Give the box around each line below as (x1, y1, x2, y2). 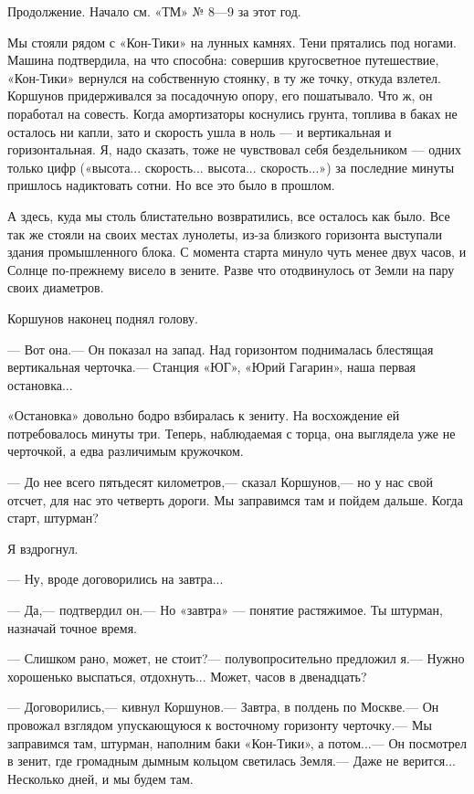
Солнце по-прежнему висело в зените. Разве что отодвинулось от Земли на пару (7, 259, 455, 279)
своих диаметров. (7, 278, 104, 297)
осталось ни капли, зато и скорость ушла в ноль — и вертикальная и (7, 122, 392, 141)
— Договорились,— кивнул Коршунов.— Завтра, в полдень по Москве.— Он (7, 697, 439, 716)
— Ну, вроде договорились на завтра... (7, 569, 224, 588)
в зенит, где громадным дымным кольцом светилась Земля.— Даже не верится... (7, 751, 456, 770)
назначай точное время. (7, 618, 137, 637)
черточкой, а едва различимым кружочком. (7, 441, 244, 461)
